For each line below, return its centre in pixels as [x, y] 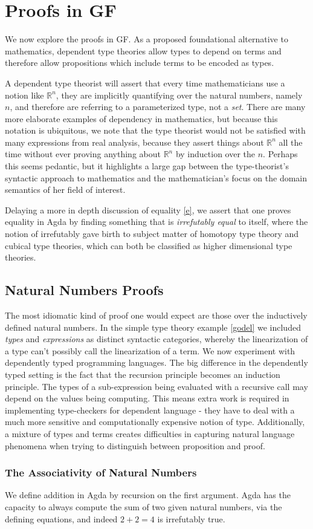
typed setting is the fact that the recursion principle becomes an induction [143, 374]
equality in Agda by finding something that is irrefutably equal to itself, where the [156, 222]
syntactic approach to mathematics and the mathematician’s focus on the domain [156, 177]
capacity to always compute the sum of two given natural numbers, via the [144, 506]
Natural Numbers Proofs [84, 290]
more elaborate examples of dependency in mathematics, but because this [141, 118]
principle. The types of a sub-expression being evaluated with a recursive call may [156, 386]
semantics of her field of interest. [65, 190]
